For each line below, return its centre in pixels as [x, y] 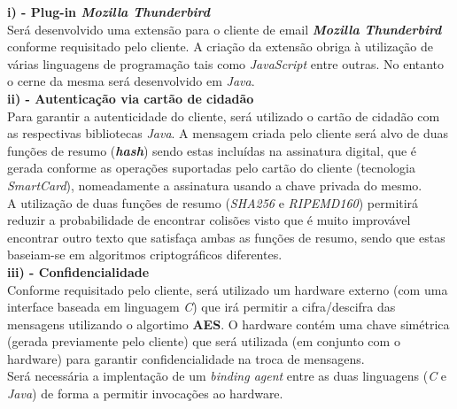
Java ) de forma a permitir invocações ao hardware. [145, 394]
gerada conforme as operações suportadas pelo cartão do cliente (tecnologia [211, 168]
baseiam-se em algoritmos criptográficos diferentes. [145, 255]
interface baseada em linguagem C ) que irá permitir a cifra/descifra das [201, 307]
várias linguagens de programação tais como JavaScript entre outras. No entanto [226, 63]
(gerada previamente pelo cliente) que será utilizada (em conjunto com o [204, 341]
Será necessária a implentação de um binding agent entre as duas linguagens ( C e [227, 376]
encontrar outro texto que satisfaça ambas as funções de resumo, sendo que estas [226, 237]
